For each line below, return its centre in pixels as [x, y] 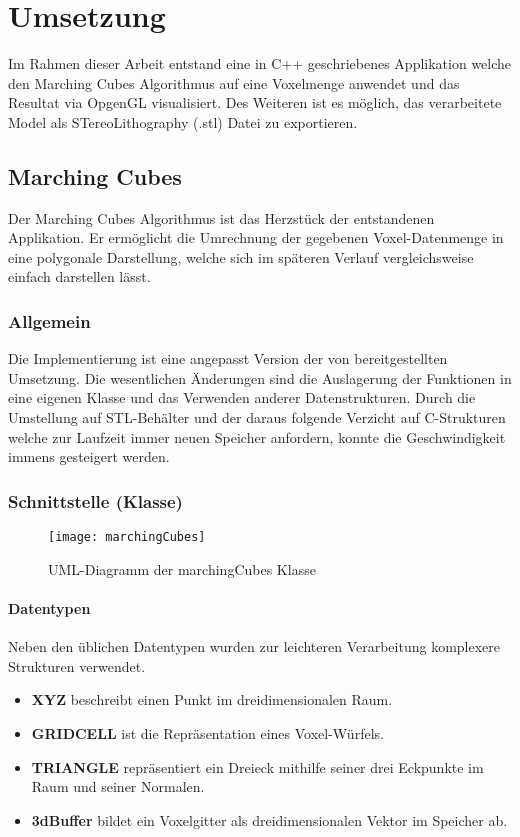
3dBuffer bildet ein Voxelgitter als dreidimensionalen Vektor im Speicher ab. [269, 819]
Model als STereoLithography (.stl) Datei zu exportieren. [183, 121]
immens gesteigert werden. [89, 456]
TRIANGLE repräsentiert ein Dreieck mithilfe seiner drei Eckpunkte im [257, 766]
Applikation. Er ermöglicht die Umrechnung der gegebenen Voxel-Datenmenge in [256, 237]
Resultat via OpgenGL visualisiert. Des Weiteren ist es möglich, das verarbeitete [255, 102]
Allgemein [49, 321]
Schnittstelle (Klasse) [95, 500]
